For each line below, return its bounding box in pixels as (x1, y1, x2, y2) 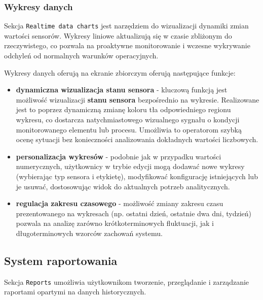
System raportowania (4, 252, 118, 268)
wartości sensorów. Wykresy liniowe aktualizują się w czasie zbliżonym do (4, 30, 232, 41)
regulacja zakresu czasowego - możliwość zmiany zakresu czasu (16, 198, 223, 209)
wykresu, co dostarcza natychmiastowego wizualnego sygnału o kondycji (16, 114, 240, 125)
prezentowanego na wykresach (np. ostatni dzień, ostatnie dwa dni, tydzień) (16, 208, 252, 218)
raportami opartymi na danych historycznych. (4, 286, 146, 297)
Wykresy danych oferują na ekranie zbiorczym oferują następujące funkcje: (4, 67, 236, 78)
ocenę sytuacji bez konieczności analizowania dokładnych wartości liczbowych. (16, 134, 258, 145)
